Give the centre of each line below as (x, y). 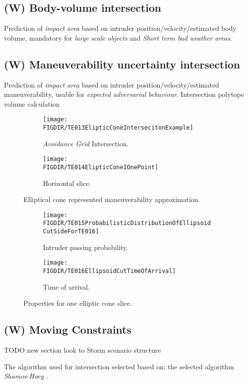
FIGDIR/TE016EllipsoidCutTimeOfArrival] (110, 271)
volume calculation (32, 103)
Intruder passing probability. (86, 247)
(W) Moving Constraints (68, 329)
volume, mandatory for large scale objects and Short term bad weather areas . (118, 37)
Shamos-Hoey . (26, 376)
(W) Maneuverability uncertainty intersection (122, 64)
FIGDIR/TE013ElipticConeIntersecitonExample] (118, 128)
